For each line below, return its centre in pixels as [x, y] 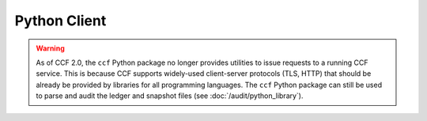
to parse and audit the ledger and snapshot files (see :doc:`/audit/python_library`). [170, 96]
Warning [50, 48]
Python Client [60, 21]
